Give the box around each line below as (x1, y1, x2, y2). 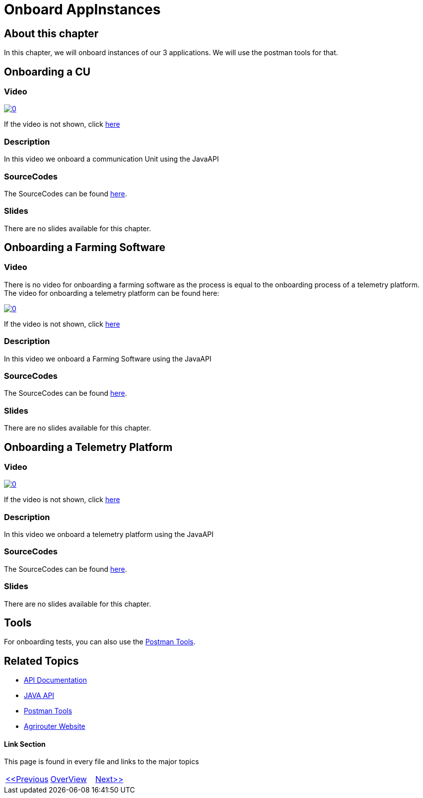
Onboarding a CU (4, 65, 91, 78)
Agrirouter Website (24, 722, 85, 731)
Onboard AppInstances (4, 1, 161, 18)
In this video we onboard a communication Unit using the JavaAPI (4, 155, 219, 164)
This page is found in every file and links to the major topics (4, 757, 199, 766)
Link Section (4, 739, 46, 748)
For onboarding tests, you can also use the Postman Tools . (4, 637, 196, 646)
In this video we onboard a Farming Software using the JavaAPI (4, 354, 211, 363)
